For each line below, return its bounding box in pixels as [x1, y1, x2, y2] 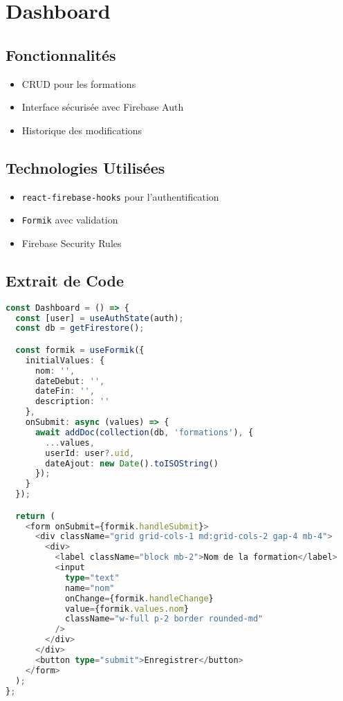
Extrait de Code [6, 269, 124, 291]
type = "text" [64, 572, 120, 583]
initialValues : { [25, 355, 105, 365]
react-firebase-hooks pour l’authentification [21, 189, 219, 203]
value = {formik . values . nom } [64, 603, 189, 614]
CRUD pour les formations [21, 76, 136, 91]
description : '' [35, 397, 110, 407]
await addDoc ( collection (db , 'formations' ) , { [35, 427, 254, 437]
